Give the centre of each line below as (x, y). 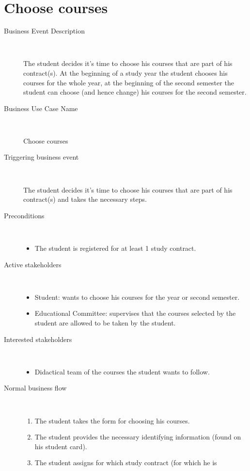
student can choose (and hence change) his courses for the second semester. (135, 92)
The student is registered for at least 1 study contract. (115, 248)
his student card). (61, 446)
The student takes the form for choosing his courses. (112, 420)
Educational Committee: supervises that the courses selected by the (135, 313)
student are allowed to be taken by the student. (105, 323)
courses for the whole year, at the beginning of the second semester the (129, 82)
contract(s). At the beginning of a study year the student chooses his (125, 73)
